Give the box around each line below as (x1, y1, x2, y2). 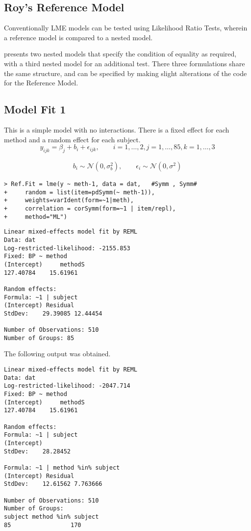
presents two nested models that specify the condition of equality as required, (4, 49, 237, 59)
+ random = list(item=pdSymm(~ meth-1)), (4, 188, 155, 196)
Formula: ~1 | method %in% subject (4, 464, 120, 471)
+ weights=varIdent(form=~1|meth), (4, 197, 134, 204)
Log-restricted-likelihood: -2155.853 (4, 244, 130, 252)
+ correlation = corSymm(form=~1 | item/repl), (4, 205, 176, 212)
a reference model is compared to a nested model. (4, 32, 153, 42)
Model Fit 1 (4, 102, 66, 117)
